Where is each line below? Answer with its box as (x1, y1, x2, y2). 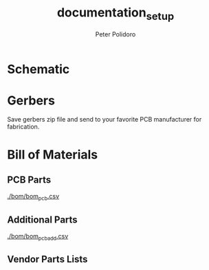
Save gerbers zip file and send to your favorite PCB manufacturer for (7, 115, 202, 124)
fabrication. (7, 122, 40, 131)
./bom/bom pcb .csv (7, 192, 60, 202)
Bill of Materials (7, 146, 98, 162)
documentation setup (56, 5, 175, 23)
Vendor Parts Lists (7, 254, 88, 265)
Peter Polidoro (95, 30, 136, 38)
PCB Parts (7, 174, 52, 186)
